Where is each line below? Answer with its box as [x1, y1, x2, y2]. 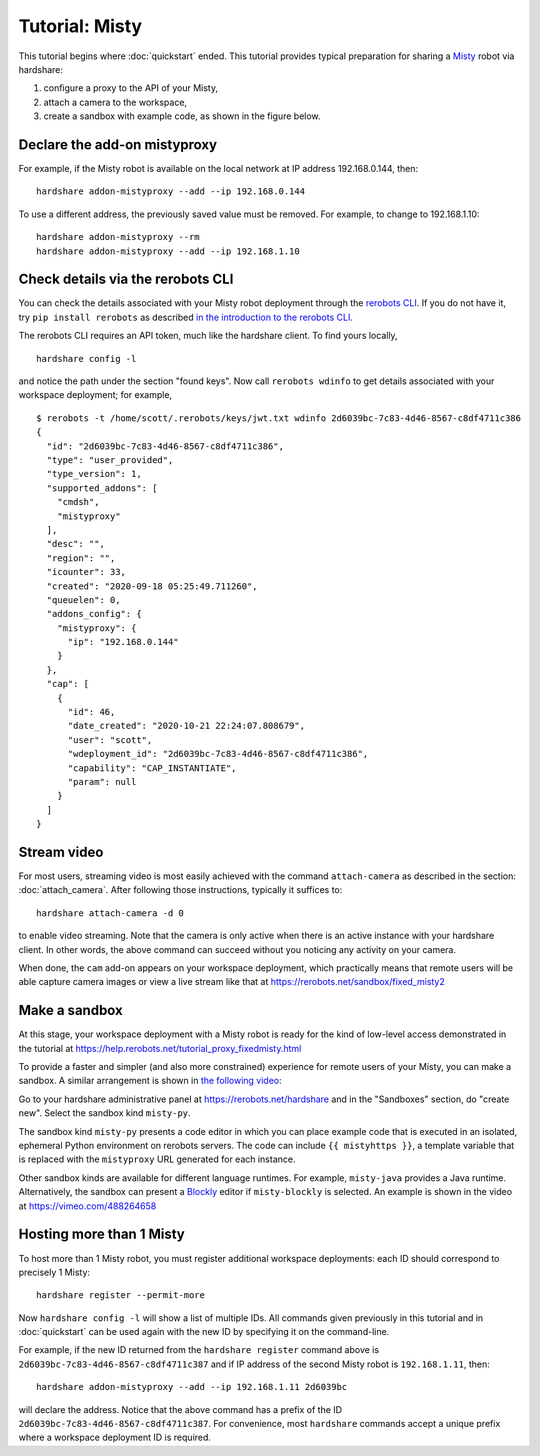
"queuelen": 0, [46, 594, 121, 605]
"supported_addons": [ [46, 482, 158, 494]
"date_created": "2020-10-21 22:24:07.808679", [67, 720, 305, 732]
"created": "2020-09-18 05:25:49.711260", [46, 580, 259, 592]
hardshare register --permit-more [36, 1290, 205, 1301]
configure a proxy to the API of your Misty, [43, 82, 219, 94]
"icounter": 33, [46, 566, 127, 578]
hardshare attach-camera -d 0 [36, 907, 185, 919]
